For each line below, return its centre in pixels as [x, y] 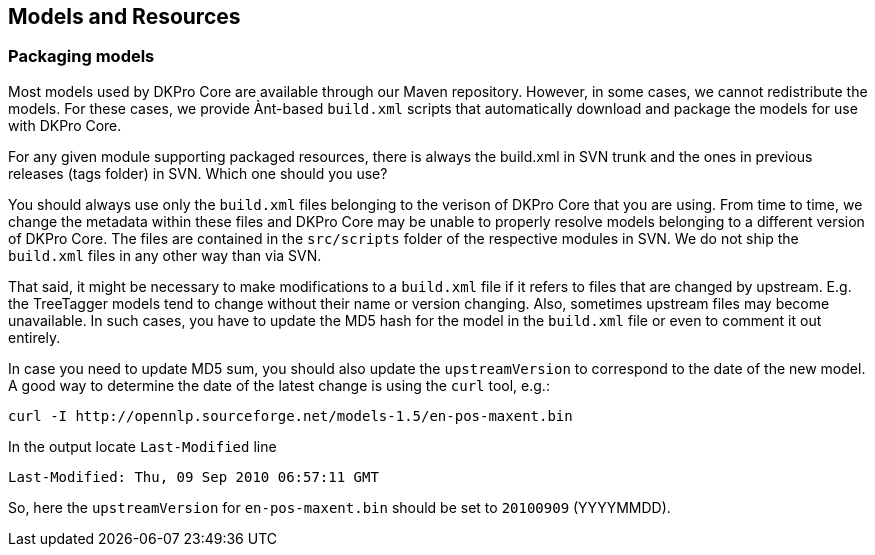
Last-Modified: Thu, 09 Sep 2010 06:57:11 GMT [193, 476]
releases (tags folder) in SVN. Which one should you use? [198, 173]
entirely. [34, 337]
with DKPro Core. [65, 125]
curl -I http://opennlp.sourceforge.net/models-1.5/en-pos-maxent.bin [290, 415]
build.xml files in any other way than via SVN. [165, 255]
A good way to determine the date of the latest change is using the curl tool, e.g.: [279, 385]
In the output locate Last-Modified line [142, 446]
